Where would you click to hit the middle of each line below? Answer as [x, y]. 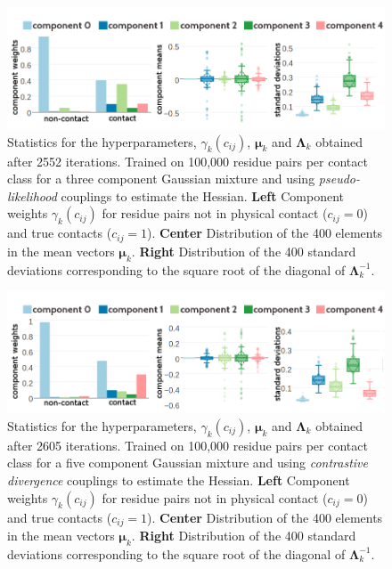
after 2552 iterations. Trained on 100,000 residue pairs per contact [188, 161]
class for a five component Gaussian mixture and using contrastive [188, 463]
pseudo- [339, 179]
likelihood [32, 195]
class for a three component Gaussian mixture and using [161, 179]
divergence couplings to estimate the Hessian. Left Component [179, 480]
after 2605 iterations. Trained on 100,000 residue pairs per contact [188, 445]
